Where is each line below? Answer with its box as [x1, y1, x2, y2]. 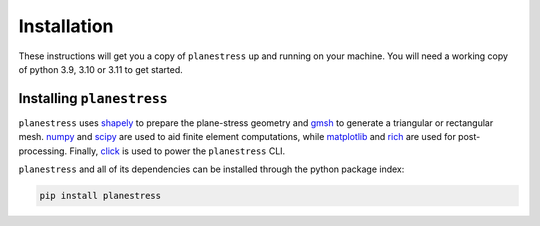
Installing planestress [18, 90, 169, 107]
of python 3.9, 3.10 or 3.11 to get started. [18, 63, 184, 75]
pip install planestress [39, 190, 162, 201]
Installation [18, 15, 114, 37]
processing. [18, 145, 68, 157]
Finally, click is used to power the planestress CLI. [69, 145, 286, 157]
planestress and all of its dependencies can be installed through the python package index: [18, 163, 405, 175]
